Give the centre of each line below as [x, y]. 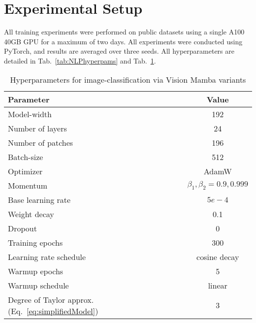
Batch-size [26, 157]
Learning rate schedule [47, 257]
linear [218, 285]
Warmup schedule [38, 285]
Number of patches [41, 142]
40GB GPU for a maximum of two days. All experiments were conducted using [123, 41]
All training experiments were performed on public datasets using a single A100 [124, 32]
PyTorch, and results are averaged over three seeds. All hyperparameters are [119, 51]
